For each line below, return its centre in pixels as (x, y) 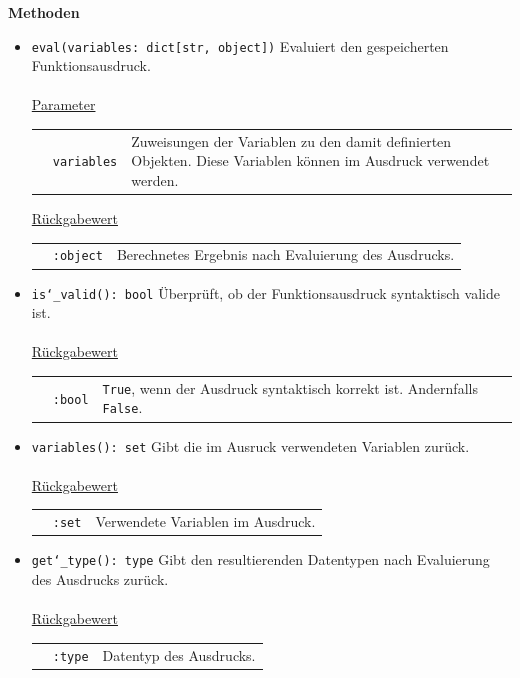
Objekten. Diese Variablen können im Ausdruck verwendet (310, 160)
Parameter (63, 104)
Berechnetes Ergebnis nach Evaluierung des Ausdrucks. (285, 254)
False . (122, 407)
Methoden (44, 12)
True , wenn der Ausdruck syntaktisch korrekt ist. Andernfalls (290, 387)
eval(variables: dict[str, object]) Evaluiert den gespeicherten (240, 45)
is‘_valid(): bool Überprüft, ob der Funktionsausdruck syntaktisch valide (265, 292)
